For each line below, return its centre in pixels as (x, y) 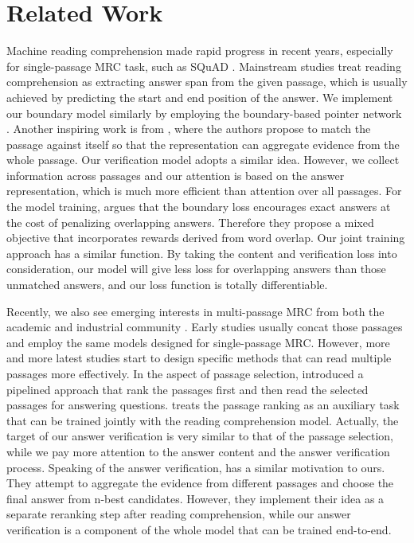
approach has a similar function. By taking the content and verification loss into (202, 253)
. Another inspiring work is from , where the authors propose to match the (189, 129)
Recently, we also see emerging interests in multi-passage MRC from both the (195, 311)
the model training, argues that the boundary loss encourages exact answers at (199, 207)
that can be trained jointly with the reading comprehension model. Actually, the (203, 420)
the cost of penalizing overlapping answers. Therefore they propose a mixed (190, 222)
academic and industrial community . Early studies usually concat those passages (205, 327)
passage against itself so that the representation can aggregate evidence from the (203, 144)
